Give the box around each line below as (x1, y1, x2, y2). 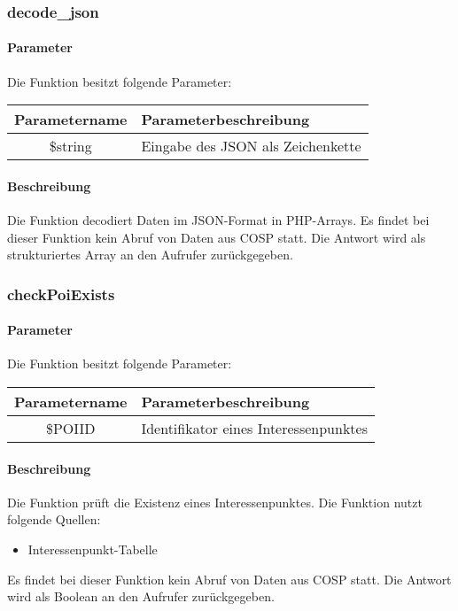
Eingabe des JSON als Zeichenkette (141, 135, 361, 157)
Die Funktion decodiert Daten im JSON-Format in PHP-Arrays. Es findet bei (7, 211, 430, 229)
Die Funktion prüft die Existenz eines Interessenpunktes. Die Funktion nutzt (7, 492, 423, 511)
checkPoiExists (7, 282, 115, 305)
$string (49, 135, 92, 157)
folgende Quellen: (7, 510, 101, 529)
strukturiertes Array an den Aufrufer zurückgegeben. (7, 245, 293, 264)
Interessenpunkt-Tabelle (27, 540, 158, 559)
